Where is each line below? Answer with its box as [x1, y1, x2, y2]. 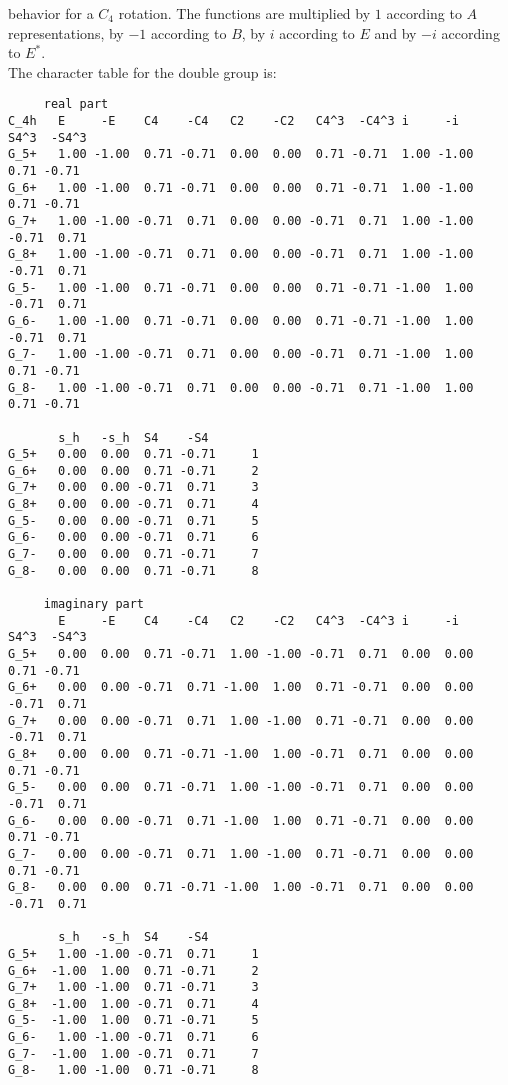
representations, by [8, 22, 124, 43]
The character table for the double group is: [8, 61, 277, 82]
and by [374, 22, 417, 43]
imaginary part [43, 597, 145, 612]
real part [43, 97, 109, 112]
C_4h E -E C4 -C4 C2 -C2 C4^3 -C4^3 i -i [8, 114, 460, 129]
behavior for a [8, 3, 94, 23]
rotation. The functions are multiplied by [118, 3, 371, 23]
